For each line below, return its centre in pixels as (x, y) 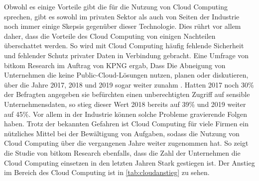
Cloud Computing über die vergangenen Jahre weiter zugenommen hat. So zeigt (126, 143)
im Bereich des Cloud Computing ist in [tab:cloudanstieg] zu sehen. (107, 172)
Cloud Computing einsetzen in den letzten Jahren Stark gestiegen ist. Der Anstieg (129, 162)
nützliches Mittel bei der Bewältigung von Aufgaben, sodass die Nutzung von (122, 133)
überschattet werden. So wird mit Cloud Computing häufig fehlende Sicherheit (124, 45)
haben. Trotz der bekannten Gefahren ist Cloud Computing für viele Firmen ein (127, 124)
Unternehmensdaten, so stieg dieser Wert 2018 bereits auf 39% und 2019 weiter (125, 104)
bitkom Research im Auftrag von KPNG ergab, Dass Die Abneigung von (115, 65)
